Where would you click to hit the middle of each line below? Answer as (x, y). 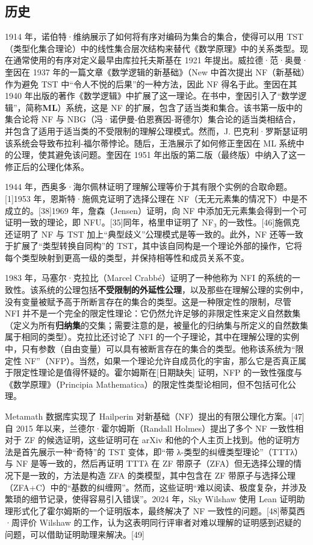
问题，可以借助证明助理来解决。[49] (75, 534)
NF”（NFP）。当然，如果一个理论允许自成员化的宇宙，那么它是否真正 (161, 360)
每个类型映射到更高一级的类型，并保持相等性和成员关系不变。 (127, 257)
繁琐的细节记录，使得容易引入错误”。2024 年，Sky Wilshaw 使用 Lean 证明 (151, 499)
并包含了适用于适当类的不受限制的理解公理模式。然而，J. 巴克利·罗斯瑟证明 (156, 131)
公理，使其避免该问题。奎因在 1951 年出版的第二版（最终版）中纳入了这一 (159, 155)
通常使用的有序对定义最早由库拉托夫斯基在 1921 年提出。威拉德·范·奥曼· (160, 60)
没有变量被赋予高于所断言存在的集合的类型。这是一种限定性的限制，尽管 (148, 301)
